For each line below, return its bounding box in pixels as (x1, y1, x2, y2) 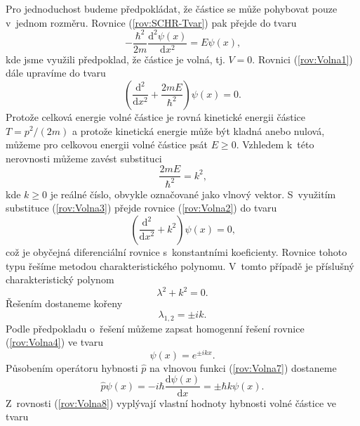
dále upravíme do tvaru (6, 65, 106, 80)
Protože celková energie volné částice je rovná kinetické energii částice (6, 109, 306, 124)
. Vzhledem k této (236, 137, 314, 152)
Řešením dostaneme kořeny (6, 296, 123, 311)
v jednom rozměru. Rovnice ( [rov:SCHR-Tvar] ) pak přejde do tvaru (6, 15, 297, 30)
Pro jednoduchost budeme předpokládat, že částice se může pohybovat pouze (6, 1, 338, 15)
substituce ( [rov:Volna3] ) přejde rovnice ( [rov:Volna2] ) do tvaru (6, 200, 277, 215)
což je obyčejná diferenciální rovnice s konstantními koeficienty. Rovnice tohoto (6, 244, 347, 259)
